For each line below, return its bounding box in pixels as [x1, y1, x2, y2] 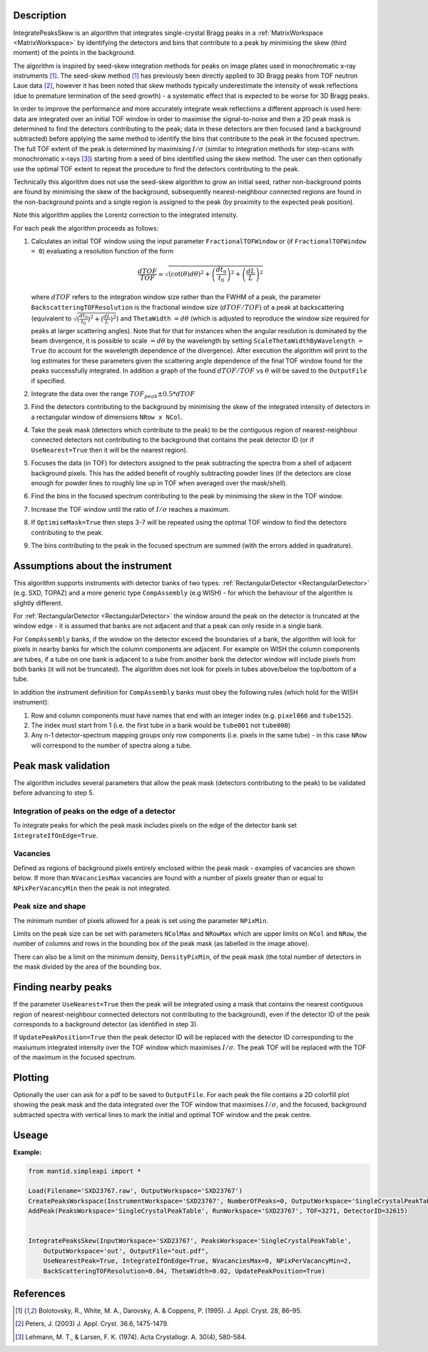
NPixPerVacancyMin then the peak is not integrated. [13, 884, 171, 892]
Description [13, 9, 67, 21]
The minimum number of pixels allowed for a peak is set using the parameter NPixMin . [13, 916, 269, 924]
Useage [13, 1129, 49, 1141]
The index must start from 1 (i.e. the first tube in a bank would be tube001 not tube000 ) [31, 721, 291, 730]
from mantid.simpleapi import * [28, 1167, 142, 1175]
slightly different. [13, 598, 63, 607]
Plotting [13, 1071, 49, 1084]
